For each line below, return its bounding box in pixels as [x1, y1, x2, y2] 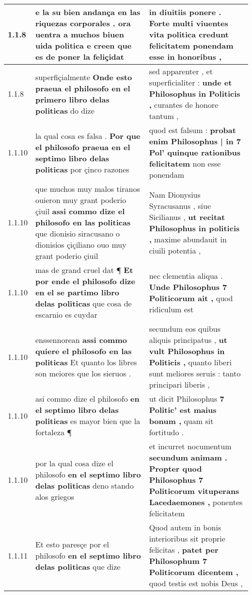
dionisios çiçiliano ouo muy [35, 239, 126, 250]
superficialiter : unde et [149, 77, 232, 88]
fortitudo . [149, 426, 184, 438]
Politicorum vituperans [149, 485, 239, 496]
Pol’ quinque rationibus [149, 147, 241, 158]
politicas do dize [35, 104, 94, 116]
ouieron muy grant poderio [35, 194, 126, 205]
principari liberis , [149, 379, 210, 390]
